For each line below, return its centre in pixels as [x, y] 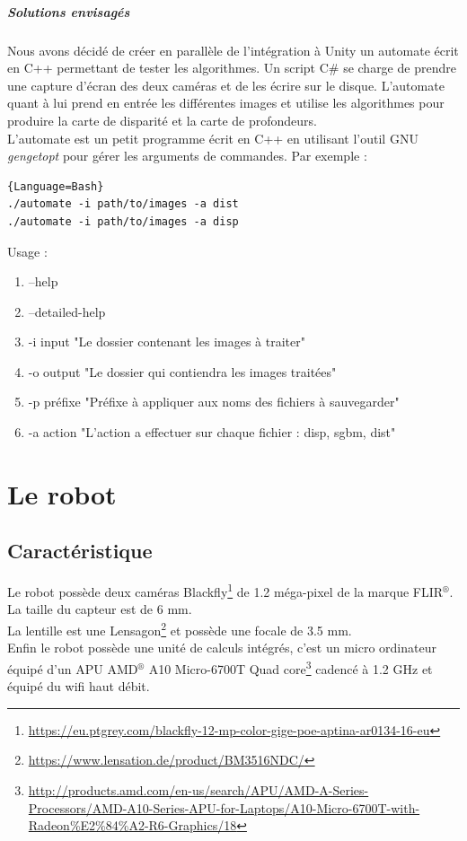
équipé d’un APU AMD [73, 668]
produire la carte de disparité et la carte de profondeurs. [163, 120]
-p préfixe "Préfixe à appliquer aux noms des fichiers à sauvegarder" [214, 402]
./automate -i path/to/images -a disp [123, 221]
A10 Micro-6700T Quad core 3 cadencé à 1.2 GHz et [291, 667]
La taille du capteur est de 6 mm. [100, 609]
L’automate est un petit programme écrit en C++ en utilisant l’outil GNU [213, 138]
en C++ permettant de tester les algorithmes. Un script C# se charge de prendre [232, 68]
